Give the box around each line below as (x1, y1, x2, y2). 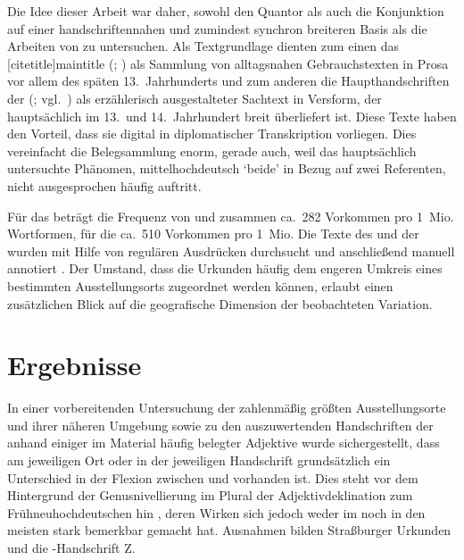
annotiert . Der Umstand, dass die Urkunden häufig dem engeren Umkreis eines (7, 259, 443, 278)
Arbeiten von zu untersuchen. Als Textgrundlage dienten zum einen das (7, 37, 400, 55)
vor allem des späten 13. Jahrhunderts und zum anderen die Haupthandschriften (7, 71, 450, 90)
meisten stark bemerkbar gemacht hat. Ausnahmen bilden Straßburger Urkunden (7, 521, 452, 539)
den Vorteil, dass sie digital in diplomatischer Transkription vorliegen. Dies (7, 124, 417, 143)
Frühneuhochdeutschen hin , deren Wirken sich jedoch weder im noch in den (7, 503, 426, 522)
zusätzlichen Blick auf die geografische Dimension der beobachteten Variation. (7, 294, 433, 313)
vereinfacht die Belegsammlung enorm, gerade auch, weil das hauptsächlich (7, 141, 417, 160)
